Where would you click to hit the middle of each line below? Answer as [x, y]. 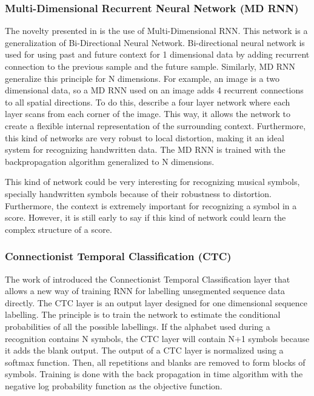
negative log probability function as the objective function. [114, 385]
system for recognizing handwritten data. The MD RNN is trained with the [145, 149]
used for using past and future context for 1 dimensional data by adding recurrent [157, 54]
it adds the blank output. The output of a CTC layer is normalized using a [144, 350]
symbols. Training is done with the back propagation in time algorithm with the [154, 374]
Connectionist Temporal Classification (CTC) [118, 256]
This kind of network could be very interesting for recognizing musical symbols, [152, 182]
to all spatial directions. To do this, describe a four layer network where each [148, 102]
